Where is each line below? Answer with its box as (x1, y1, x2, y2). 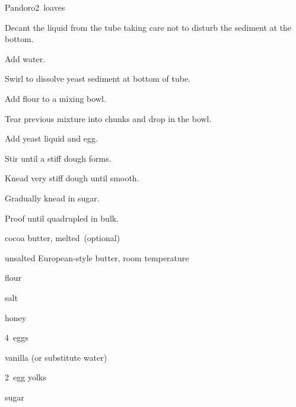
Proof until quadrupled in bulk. (5, 211, 119, 224)
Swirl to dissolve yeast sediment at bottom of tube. (5, 72, 190, 85)
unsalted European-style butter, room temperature (5, 251, 189, 264)
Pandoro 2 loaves (5, 1, 65, 13)
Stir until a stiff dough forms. (5, 152, 112, 164)
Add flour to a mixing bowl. (5, 92, 106, 104)
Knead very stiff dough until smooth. (5, 172, 139, 184)
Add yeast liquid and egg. (5, 132, 98, 145)
